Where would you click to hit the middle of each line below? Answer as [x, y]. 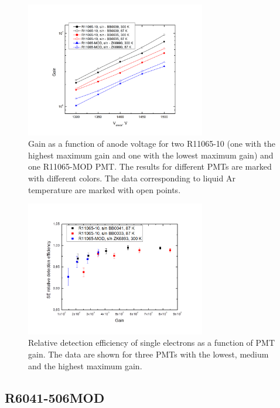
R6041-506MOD [55, 397]
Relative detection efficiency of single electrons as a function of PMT [152, 343]
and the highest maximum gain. [85, 365]
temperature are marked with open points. [105, 189]
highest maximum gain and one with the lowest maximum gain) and [151, 155]
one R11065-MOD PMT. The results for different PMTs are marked [150, 166]
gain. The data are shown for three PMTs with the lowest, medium [148, 354]
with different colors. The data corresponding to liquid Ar [132, 178]
